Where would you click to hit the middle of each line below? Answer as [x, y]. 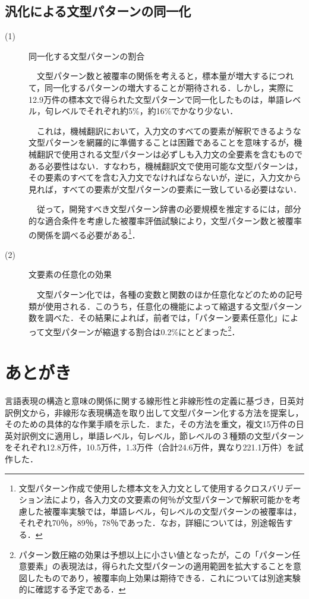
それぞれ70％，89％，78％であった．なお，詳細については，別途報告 [152, 523]
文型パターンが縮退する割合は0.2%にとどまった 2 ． [142, 330]
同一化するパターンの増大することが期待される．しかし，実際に [169, 87]
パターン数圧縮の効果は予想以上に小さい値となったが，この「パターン [155, 554]
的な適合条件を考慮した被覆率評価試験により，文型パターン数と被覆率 [165, 220]
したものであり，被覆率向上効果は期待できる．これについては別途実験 [164, 577]
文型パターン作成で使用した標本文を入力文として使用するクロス [143, 488]
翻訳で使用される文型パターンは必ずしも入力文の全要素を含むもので [170, 154]
